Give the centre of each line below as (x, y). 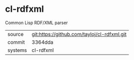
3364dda (42, 42)
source (15, 34)
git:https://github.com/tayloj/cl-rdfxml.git (79, 34)
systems (17, 50)
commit (16, 42)
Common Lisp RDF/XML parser (37, 23)
